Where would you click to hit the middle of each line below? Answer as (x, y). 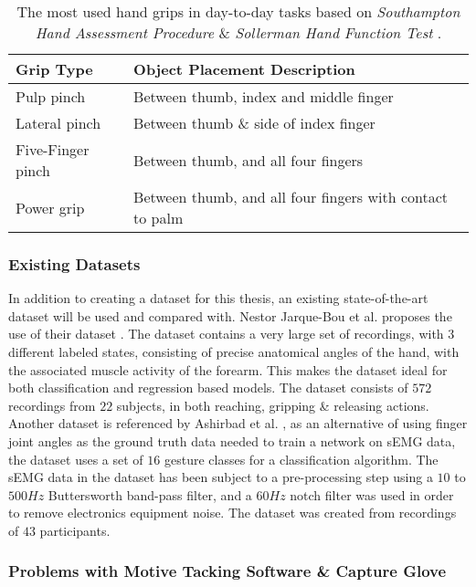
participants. (75, 530)
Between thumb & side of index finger (254, 123)
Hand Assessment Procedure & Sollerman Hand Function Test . (238, 32)
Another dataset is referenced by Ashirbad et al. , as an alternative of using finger (238, 423)
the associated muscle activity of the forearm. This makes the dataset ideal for (228, 369)
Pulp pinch (51, 96)
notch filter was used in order (372, 494)
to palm (159, 218)
